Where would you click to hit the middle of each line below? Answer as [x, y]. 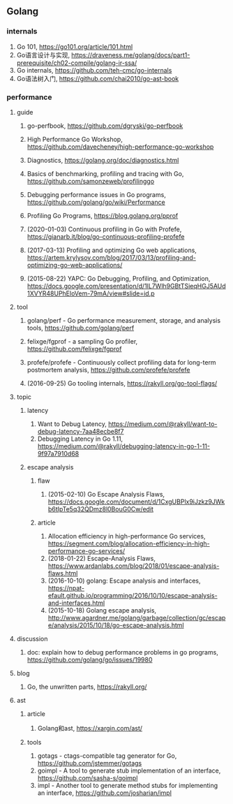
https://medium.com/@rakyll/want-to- [163, 424]
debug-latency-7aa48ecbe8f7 [81, 431]
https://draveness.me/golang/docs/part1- [131, 54]
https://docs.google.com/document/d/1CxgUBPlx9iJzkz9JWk [136, 502]
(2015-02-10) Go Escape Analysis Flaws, [106, 494]
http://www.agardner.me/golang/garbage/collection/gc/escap [137, 617]
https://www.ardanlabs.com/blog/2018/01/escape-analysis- [134, 566]
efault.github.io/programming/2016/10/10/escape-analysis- [133, 595]
